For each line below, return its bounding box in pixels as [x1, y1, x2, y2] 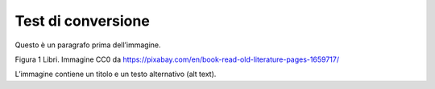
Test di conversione [14, 12, 151, 30]
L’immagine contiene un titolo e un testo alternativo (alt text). [14, 69, 217, 79]
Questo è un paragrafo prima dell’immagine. [14, 40, 161, 50]
